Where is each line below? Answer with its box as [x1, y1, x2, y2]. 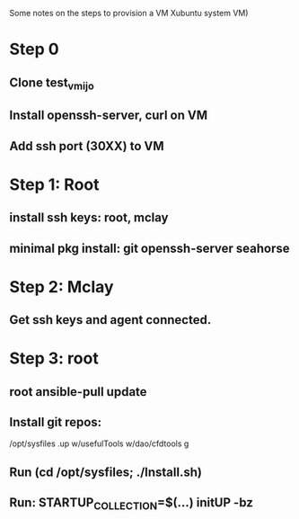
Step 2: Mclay [9, 276, 114, 297]
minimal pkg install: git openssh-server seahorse [9, 240, 290, 255]
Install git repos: [9, 415, 102, 430]
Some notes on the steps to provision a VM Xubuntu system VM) [9, 8, 249, 18]
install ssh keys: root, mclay [9, 210, 169, 226]
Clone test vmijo [9, 75, 94, 93]
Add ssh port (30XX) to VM [9, 139, 164, 154]
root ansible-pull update [9, 384, 147, 399]
